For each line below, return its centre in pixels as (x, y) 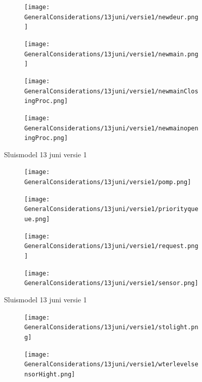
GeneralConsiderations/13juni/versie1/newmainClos (111, 91)
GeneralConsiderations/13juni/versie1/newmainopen (111, 128)
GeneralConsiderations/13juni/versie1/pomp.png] (108, 182)
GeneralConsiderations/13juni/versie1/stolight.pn (111, 327)
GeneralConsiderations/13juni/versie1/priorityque (111, 209)
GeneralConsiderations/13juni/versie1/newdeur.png (111, 17)
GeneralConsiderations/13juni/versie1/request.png (111, 246)
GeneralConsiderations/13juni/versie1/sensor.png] (111, 283)
